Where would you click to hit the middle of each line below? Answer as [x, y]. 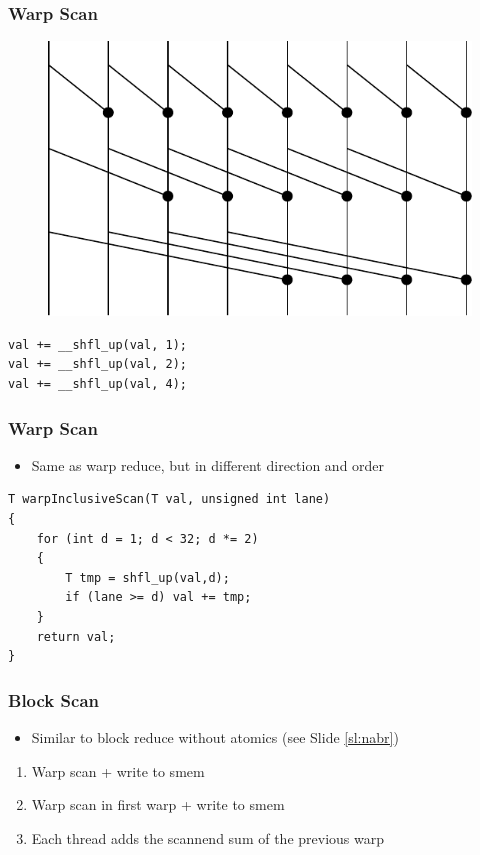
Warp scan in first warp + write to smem [158, 804]
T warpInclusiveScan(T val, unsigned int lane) [169, 499]
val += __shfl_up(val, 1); [97, 344]
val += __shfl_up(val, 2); [97, 364]
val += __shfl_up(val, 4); [97, 384]
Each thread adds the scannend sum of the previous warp [207, 837]
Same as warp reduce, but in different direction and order [208, 464]
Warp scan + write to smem [118, 770]
